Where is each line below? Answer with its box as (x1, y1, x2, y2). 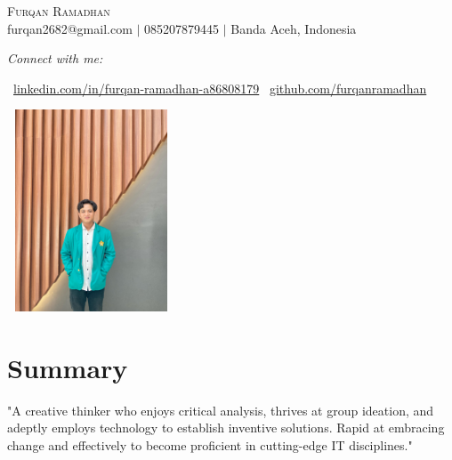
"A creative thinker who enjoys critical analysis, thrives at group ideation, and (7, 400, 434, 419)
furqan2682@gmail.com (7, 19, 133, 37)
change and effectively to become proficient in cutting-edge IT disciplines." (7, 436, 413, 455)
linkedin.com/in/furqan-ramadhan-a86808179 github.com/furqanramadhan (13, 78, 427, 97)
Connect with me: (7, 49, 103, 68)
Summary (7, 349, 128, 385)
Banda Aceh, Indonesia (230, 19, 357, 37)
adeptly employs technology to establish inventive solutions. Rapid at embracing (7, 418, 445, 437)
